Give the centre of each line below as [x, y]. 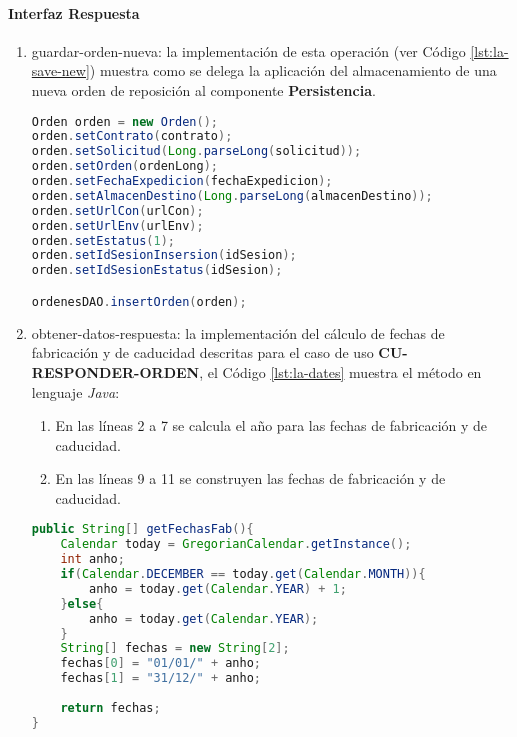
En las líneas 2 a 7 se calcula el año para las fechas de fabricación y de [271, 425]
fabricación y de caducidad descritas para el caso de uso [202, 352]
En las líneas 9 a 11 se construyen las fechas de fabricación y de [250, 478]
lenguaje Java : [75, 391]
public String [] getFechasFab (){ [142, 529]
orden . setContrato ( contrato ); [132, 136]
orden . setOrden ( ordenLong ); [124, 166]
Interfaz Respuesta [74, 12]
